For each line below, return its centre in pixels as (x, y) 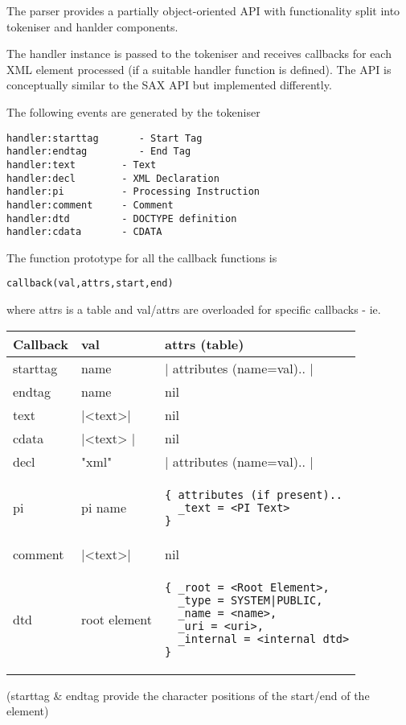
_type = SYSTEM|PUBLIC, (250, 600)
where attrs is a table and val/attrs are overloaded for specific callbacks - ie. (194, 309)
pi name (104, 508)
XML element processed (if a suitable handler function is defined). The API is (199, 69)
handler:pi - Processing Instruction (133, 192)
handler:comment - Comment (90, 205)
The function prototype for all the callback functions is (142, 257)
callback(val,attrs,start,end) (90, 284)
